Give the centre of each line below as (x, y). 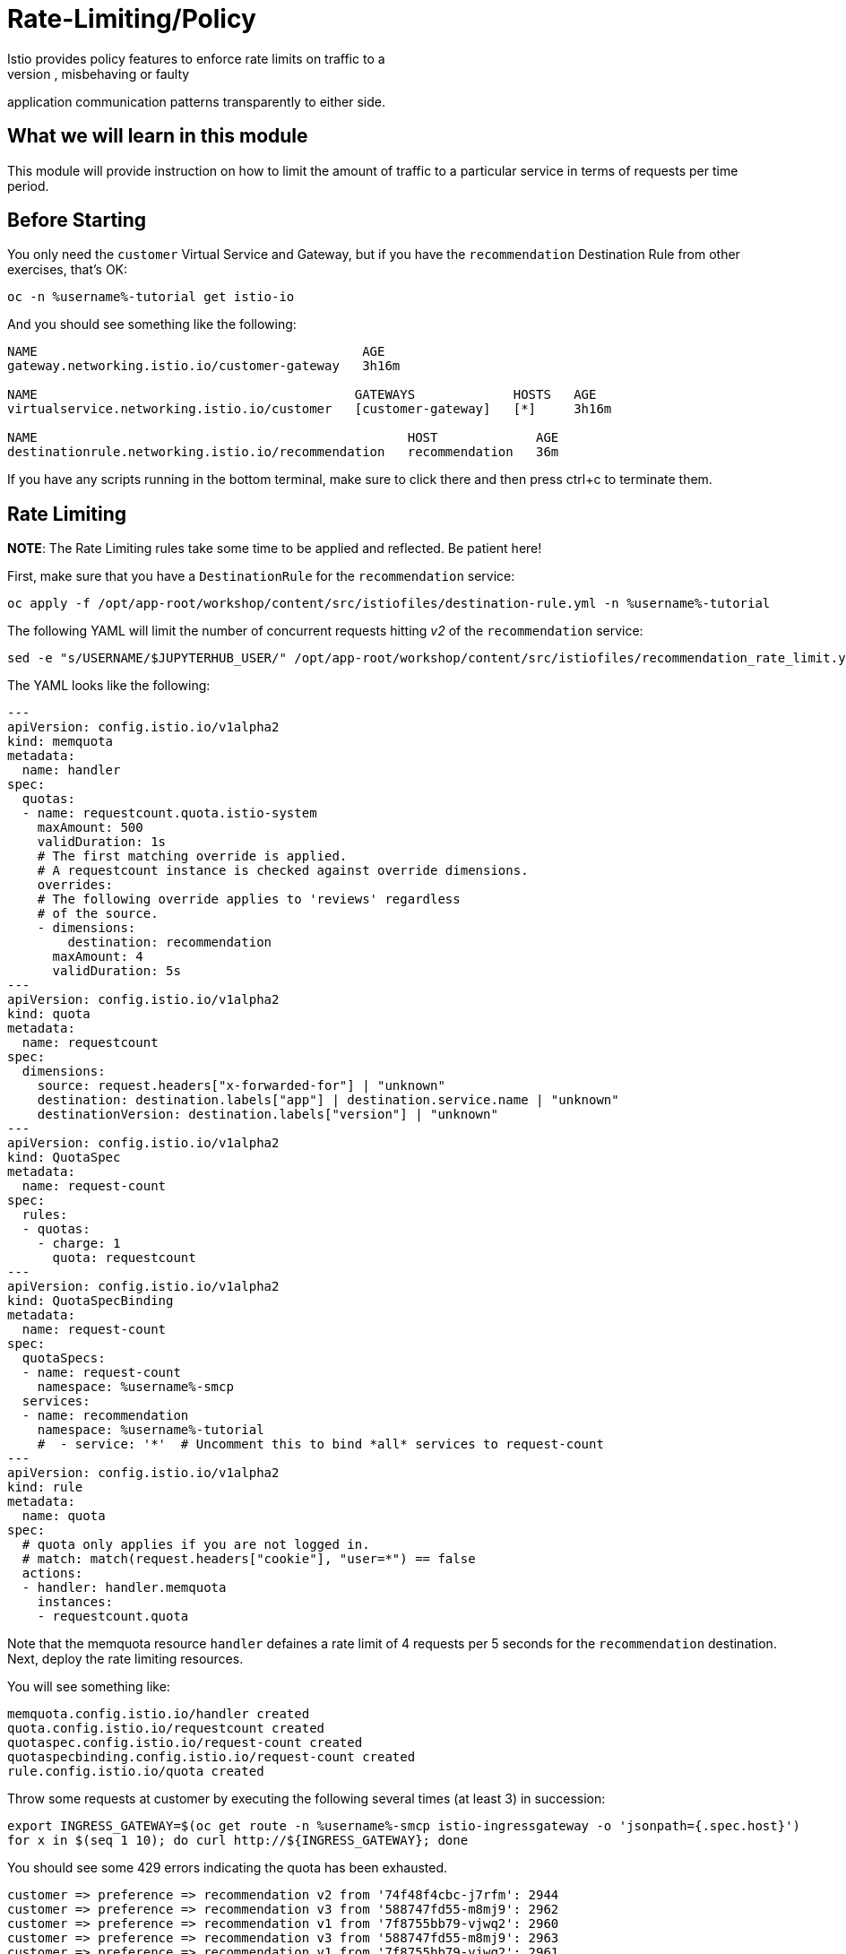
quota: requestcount (124, 1258)
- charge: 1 (79, 1244)
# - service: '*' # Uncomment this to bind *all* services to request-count (320, 1444)
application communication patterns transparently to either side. (196, 101)
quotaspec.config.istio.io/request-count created (185, 1743)
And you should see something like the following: (152, 324)
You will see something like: (89, 1687)
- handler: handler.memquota (124, 1588)
